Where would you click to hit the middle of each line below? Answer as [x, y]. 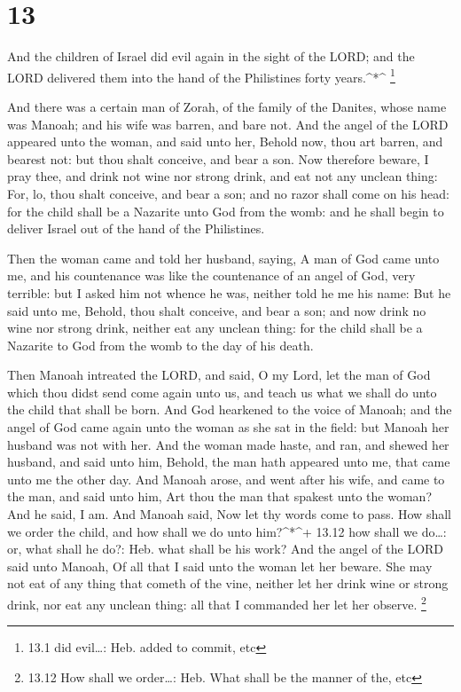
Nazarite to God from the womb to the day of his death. [160, 345]
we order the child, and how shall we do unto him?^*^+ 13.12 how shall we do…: [227, 531]
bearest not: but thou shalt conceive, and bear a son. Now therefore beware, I [218, 158]
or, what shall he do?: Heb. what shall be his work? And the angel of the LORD [226, 549]
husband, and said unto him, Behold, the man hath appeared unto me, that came [229, 462]
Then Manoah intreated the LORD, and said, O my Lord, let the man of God [219, 375]
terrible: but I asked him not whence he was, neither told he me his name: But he [229, 292]
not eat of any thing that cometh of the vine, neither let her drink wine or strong [228, 583]
